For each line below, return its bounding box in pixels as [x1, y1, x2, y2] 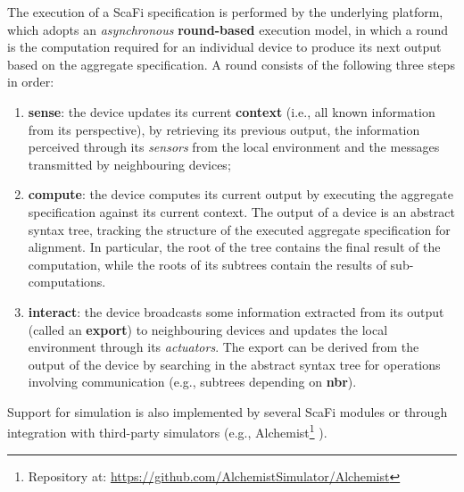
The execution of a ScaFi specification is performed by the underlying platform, [7, 3, 443, 21]
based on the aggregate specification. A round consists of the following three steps [7, 54, 455, 73]
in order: [7, 72, 54, 91]
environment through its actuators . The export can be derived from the [28, 338, 419, 356]
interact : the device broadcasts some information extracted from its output [28, 302, 444, 321]
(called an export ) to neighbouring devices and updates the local [28, 320, 388, 338]
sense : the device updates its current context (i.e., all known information [28, 102, 435, 121]
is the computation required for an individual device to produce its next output [7, 38, 442, 56]
